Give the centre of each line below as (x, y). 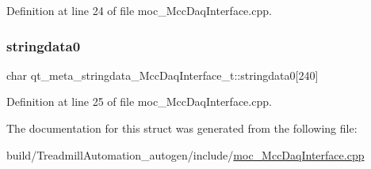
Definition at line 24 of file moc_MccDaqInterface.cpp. (139, 10)
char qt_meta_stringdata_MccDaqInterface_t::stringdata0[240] (163, 75)
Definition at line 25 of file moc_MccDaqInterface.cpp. (139, 101)
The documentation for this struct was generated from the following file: (182, 128)
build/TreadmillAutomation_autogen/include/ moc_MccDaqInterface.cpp (185, 154)
